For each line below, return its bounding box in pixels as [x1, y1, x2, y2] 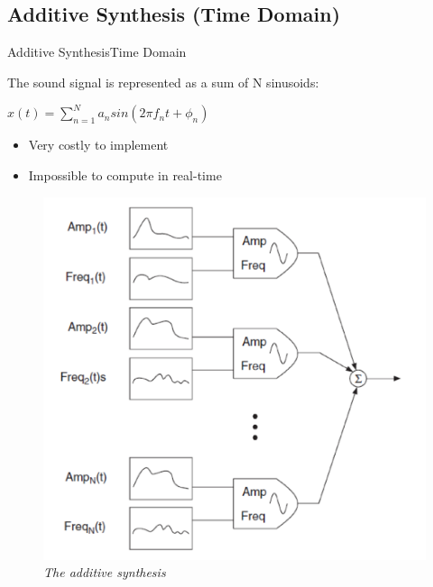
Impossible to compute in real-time [28, 165, 222, 184]
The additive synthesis [43, 563, 166, 582]
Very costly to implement [28, 135, 169, 154]
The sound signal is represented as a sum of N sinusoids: [7, 72, 319, 91]
